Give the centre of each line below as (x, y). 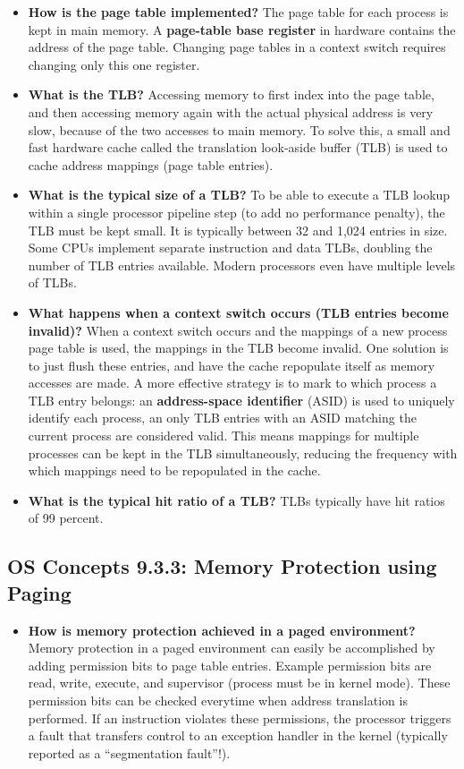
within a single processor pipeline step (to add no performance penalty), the (236, 212)
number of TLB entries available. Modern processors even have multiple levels (242, 265)
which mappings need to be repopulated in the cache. (174, 470)
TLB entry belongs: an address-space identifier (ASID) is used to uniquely (241, 400)
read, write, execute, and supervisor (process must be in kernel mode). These (239, 683)
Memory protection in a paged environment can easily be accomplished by (232, 648)
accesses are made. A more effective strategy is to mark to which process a (232, 383)
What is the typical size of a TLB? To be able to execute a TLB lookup (239, 195)
